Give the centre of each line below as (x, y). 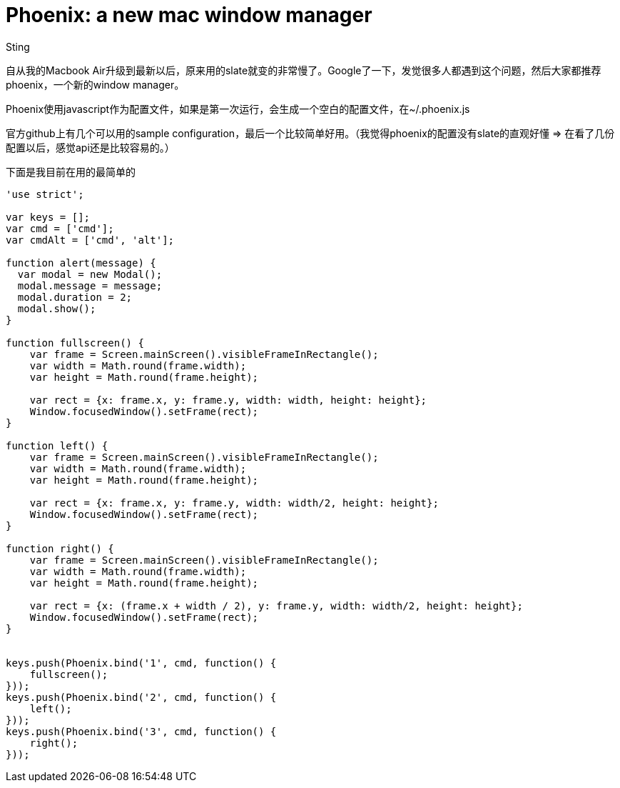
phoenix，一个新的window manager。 (95, 84)
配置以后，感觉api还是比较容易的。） (90, 147)
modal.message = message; (90, 285)
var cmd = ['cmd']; (60, 228)
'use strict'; (45, 194)
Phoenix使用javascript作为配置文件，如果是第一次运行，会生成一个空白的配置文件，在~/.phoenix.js (238, 109)
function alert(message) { (81, 263)
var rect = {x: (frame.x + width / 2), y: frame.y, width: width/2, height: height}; (276, 605)
